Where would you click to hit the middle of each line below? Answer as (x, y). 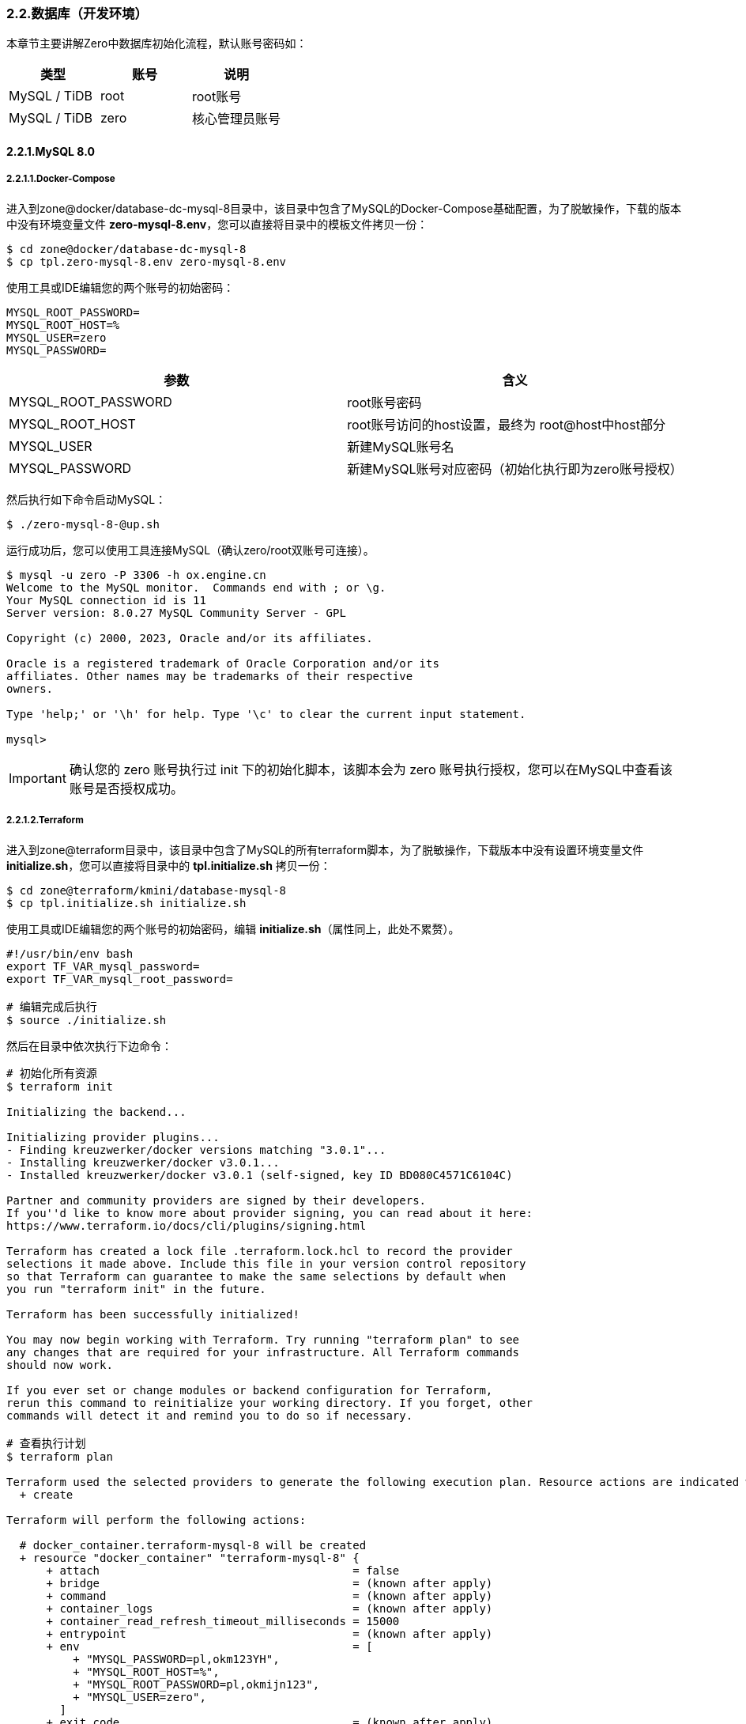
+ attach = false (223, 1570)
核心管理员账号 (237, 119)
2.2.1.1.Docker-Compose (61, 179)
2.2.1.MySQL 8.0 (51, 151)
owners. (30, 688)
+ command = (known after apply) (269, 1595)
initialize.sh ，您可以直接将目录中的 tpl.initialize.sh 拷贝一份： (169, 865)
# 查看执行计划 (46, 1443)
